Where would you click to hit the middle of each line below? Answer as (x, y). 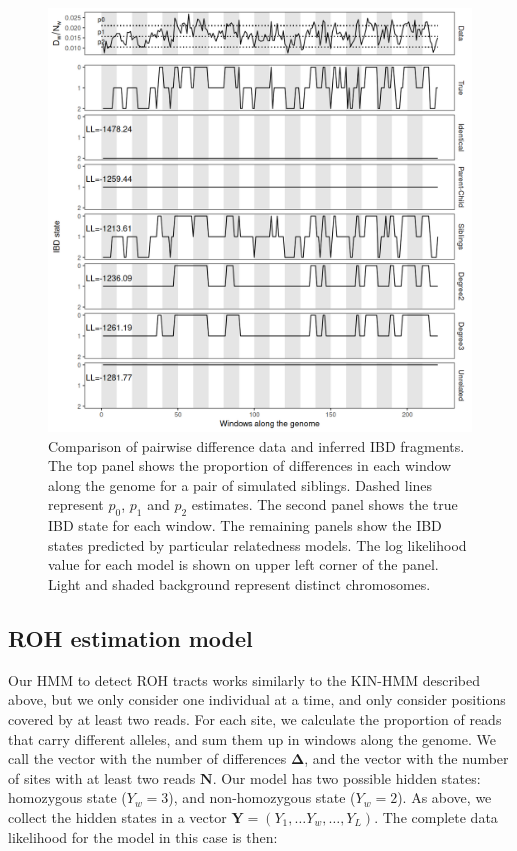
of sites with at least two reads (102, 777)
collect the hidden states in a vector (117, 816)
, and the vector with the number (406, 758)
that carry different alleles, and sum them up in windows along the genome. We (252, 738)
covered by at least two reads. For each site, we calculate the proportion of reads (255, 718)
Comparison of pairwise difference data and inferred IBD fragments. (256, 445)
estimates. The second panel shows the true (324, 504)
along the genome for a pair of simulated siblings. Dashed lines (240, 484)
